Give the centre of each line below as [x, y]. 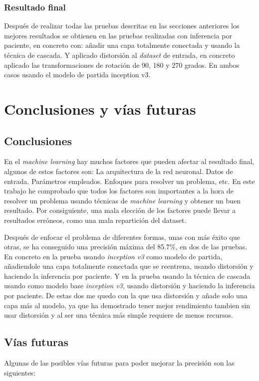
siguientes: [20, 372]
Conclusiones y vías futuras [100, 108]
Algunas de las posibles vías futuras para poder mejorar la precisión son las [119, 363]
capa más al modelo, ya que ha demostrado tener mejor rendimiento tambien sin [127, 305]
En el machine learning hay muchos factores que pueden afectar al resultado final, [129, 161]
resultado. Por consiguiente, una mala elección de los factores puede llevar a [120, 210]
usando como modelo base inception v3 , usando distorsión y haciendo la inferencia [129, 286]
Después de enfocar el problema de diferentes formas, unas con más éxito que [122, 237]
